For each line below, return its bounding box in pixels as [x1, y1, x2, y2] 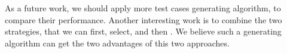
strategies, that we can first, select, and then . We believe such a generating [5, 25, 282, 38]
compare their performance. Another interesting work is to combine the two [5, 13, 282, 26]
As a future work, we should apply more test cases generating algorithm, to [5, 2, 281, 14]
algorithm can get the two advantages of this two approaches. [5, 36, 230, 49]
